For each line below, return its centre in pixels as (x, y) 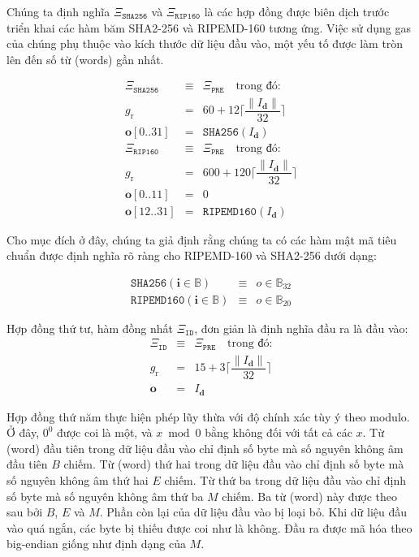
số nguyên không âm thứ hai (78, 479)
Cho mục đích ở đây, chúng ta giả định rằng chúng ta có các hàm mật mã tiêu (202, 239)
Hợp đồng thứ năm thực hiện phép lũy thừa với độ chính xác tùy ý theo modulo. (208, 416)
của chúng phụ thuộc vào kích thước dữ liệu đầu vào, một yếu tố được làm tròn (205, 43)
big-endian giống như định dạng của (96, 544)
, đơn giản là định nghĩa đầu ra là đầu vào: (301, 328)
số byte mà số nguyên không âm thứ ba (105, 496)
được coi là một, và (105, 432)
